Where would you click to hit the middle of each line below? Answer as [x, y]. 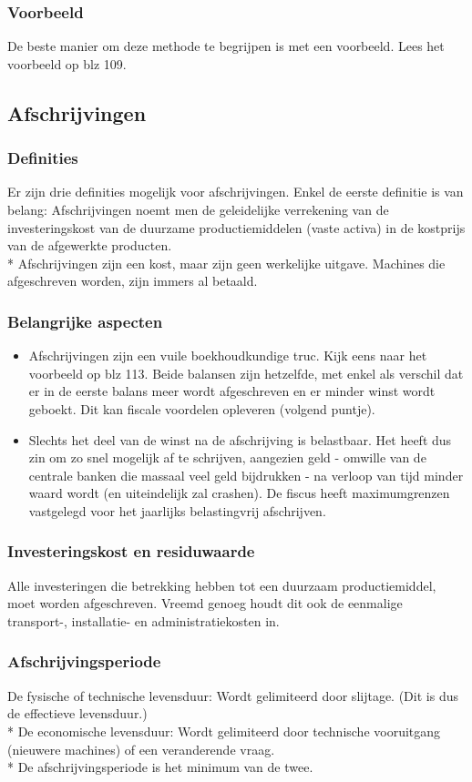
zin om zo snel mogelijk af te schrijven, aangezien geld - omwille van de [227, 457]
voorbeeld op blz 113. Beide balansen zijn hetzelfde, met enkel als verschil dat [246, 373]
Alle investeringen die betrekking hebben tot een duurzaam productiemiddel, [222, 585]
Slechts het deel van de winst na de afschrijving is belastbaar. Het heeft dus [240, 439]
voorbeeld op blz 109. [67, 63]
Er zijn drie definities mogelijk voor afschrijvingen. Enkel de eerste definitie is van [236, 192]
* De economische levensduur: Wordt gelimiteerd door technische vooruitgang [224, 731]
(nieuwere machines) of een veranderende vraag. [141, 749]
